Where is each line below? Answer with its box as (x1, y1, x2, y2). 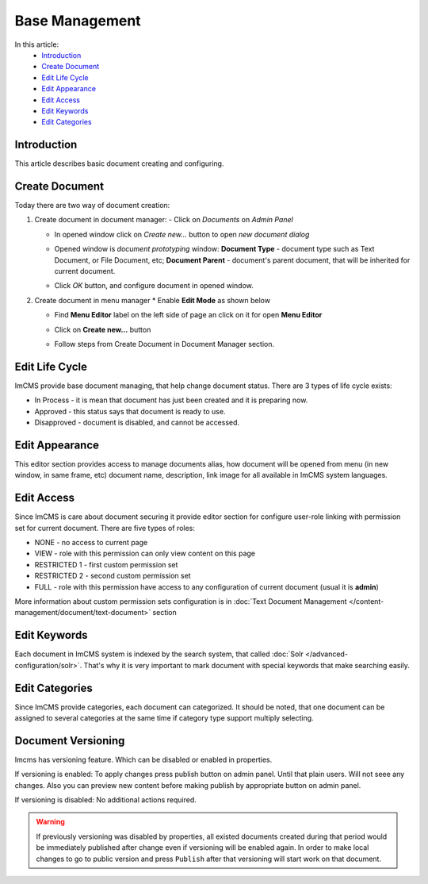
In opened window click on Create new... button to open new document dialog (54, 229, 310, 239)
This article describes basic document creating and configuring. (14, 159, 224, 168)
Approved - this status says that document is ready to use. (34, 406, 226, 416)
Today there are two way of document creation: (14, 201, 170, 210)
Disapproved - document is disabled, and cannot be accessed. (34, 417, 240, 428)
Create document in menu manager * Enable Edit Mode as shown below (34, 295, 271, 305)
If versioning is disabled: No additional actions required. (14, 795, 197, 805)
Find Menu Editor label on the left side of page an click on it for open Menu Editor (54, 310, 323, 320)
